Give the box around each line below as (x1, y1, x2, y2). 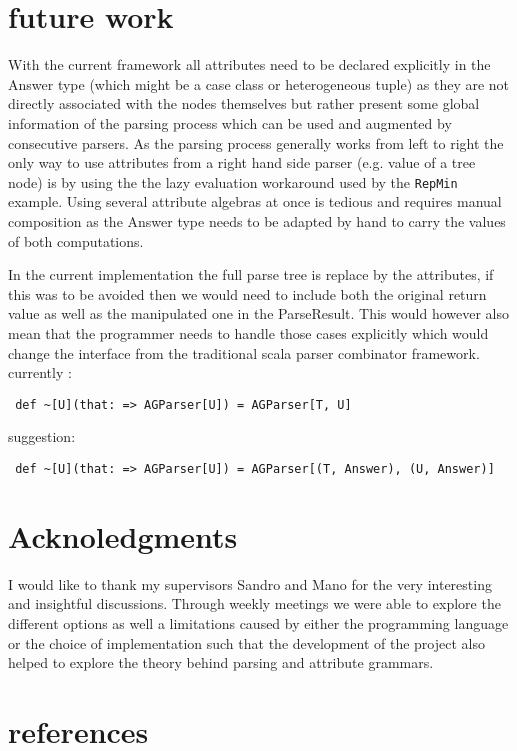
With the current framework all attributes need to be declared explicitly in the (8, 54, 491, 75)
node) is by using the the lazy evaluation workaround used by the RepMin (8, 171, 458, 192)
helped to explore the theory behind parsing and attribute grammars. (8, 652, 434, 673)
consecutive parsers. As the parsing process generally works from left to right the (8, 132, 504, 153)
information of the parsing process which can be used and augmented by (8, 112, 452, 133)
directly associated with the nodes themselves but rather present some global (8, 93, 480, 114)
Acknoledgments (8, 515, 238, 556)
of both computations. (8, 230, 144, 251)
